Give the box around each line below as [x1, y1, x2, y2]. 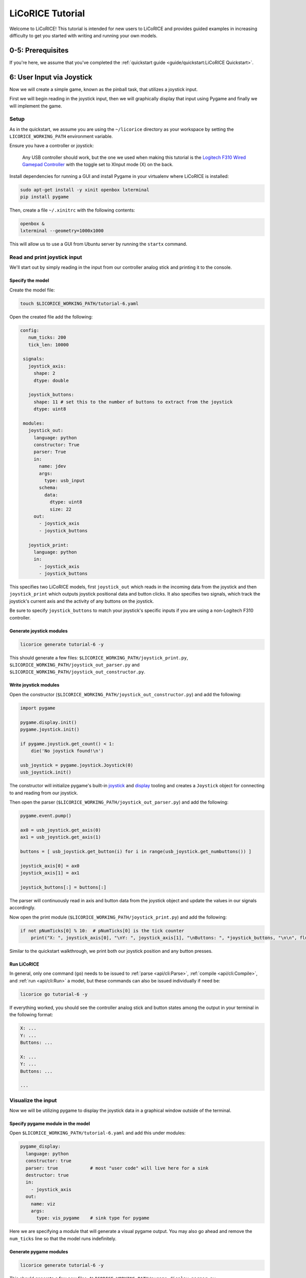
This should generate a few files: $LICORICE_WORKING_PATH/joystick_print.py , [9, 654, 188, 660]
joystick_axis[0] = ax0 [20, 863, 80, 869]
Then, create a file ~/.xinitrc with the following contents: [9, 207, 135, 213]
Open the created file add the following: [9, 313, 93, 319]
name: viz [31, 1201, 56, 1206]
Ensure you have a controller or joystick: [9, 143, 94, 149]
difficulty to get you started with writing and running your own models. [9, 32, 158, 38]
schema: [39, 485, 58, 491]
